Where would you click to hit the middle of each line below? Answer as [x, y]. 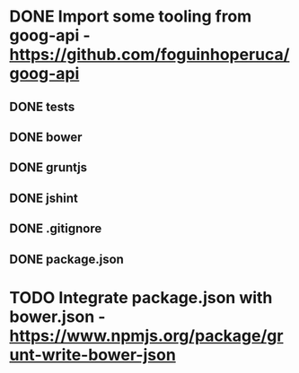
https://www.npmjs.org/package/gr [146, 336]
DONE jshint [44, 198]
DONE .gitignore [56, 229]
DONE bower [46, 137]
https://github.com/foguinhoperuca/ [149, 55]
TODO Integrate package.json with [141, 297]
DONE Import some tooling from [131, 17]
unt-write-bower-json [93, 355]
